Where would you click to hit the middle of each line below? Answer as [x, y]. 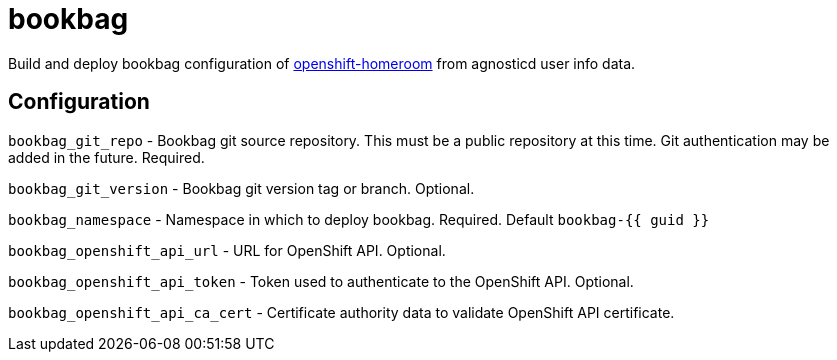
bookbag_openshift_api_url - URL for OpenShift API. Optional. [227, 250]
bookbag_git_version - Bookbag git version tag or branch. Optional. [241, 188]
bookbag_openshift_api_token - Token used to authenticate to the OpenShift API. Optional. [321, 281]
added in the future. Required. [106, 157]
